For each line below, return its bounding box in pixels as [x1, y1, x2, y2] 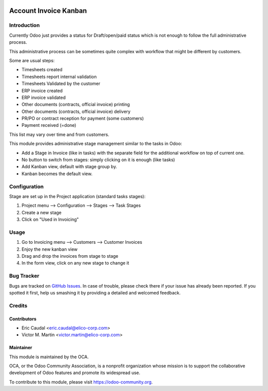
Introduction [9, 22, 40, 29]
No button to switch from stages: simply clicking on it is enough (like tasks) [21, 157, 175, 163]
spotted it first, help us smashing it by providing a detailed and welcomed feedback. [9, 290, 181, 295]
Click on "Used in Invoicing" [21, 216, 79, 222]
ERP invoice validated [21, 95, 66, 100]
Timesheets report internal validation [21, 74, 97, 80]
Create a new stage [21, 209, 62, 215]
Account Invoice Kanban [9, 6, 87, 15]
